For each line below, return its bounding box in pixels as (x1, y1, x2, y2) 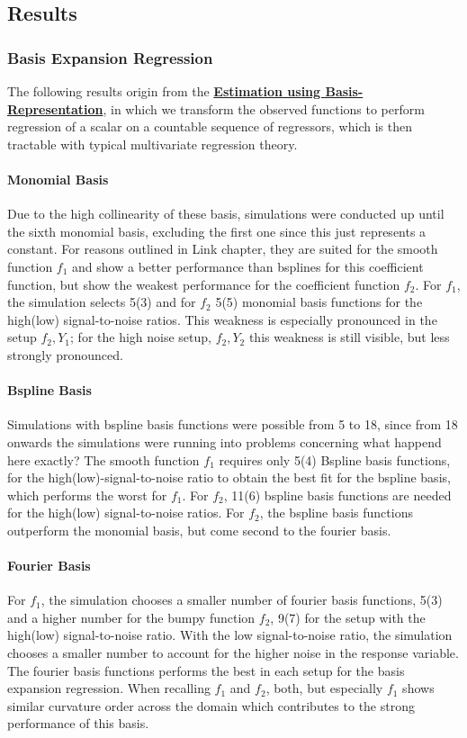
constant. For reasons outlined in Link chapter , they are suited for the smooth (7, 239, 438, 258)
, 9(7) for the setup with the (270, 607, 426, 626)
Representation (7, 99, 103, 118)
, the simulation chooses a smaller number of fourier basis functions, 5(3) (40, 590, 443, 609)
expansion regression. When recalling (7, 679, 211, 697)
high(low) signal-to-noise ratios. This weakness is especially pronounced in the (7, 310, 437, 328)
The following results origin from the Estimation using (7, 82, 321, 100)
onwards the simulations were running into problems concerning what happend (7, 432, 442, 451)
